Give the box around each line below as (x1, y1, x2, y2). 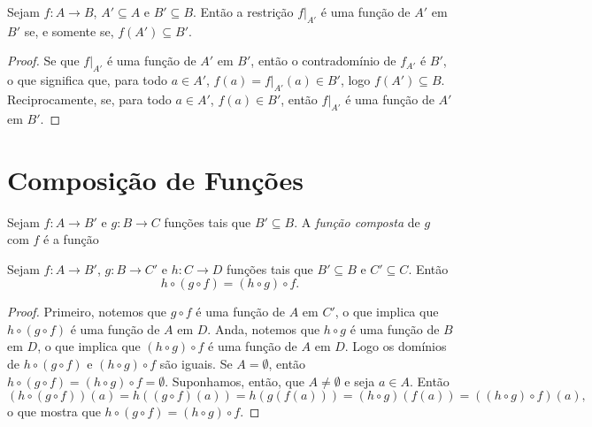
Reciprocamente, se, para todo (7, 89, 172, 108)
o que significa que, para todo (7, 71, 167, 89)
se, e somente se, (24, 21, 114, 40)
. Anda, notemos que (207, 319, 320, 338)
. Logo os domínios (344, 337, 447, 355)
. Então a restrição (193, 3, 294, 20)
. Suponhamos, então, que (165, 371, 304, 390)
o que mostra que (7, 402, 101, 421)
